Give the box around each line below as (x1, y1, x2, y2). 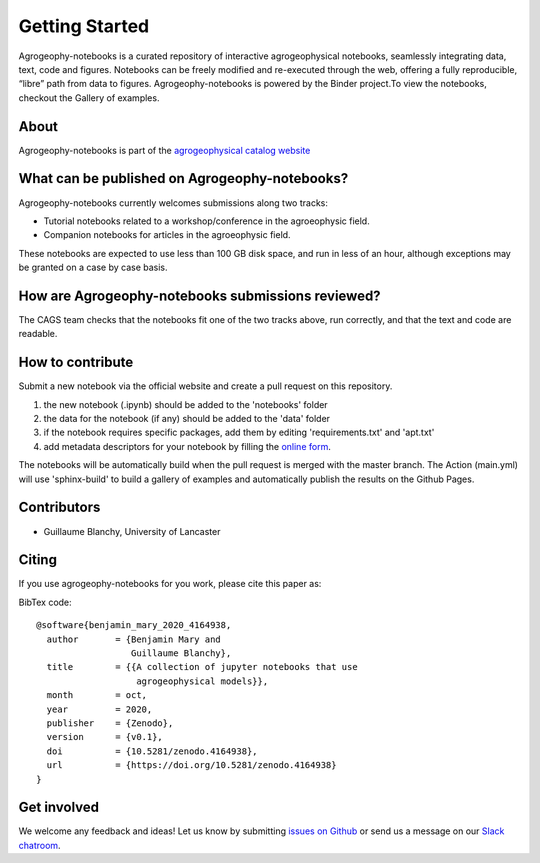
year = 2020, (46, 703, 153, 715)
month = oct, (46, 690, 148, 701)
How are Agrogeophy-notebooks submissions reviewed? (18, 287, 381, 304)
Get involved (18, 799, 100, 816)
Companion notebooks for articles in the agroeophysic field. (43, 229, 291, 241)
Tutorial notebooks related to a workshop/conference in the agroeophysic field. (43, 215, 370, 227)
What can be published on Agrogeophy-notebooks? (18, 170, 349, 187)
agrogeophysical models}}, (136, 675, 269, 687)
